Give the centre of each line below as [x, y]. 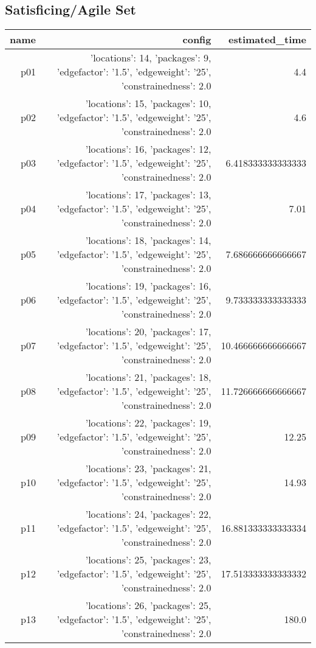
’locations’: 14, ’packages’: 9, [151, 58]
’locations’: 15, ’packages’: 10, [148, 103]
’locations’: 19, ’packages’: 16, [148, 286]
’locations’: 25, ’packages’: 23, [148, 560]
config [197, 40]
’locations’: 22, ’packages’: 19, [148, 423]
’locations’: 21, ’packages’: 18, [148, 377]
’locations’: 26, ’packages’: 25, [148, 605]
